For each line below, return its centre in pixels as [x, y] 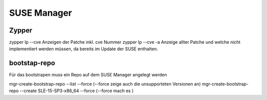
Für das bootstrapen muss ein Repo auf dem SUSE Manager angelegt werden [88, 75]
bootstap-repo [32, 63]
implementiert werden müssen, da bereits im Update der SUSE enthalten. [84, 49]
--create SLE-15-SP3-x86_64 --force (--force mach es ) [77, 91]
